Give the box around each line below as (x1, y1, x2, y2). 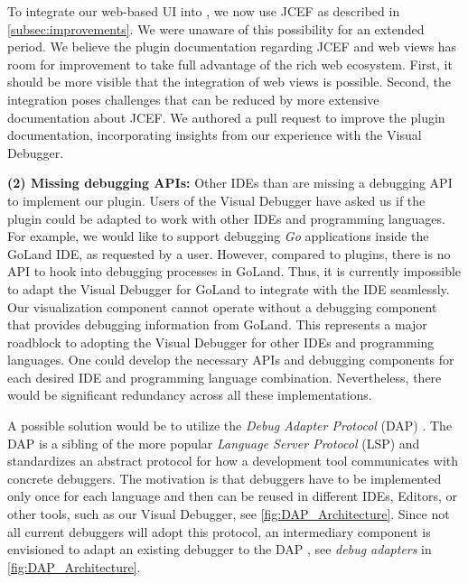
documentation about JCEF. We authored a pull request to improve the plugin (7, 107, 445, 126)
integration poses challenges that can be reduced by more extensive (7, 89, 379, 108)
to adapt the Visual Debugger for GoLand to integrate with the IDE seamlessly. (7, 279, 450, 298)
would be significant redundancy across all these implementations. (7, 385, 372, 404)
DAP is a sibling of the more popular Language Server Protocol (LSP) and (7, 433, 420, 452)
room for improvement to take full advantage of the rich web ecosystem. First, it (7, 54, 453, 73)
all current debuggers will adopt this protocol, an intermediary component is (7, 522, 431, 541)
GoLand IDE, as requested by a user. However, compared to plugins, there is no (7, 244, 451, 263)
